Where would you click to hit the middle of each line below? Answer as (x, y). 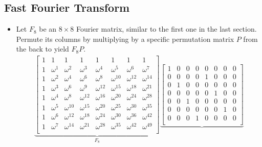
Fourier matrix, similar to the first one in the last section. (166, 29)
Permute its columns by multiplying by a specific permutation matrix (125, 39)
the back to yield (42, 49)
